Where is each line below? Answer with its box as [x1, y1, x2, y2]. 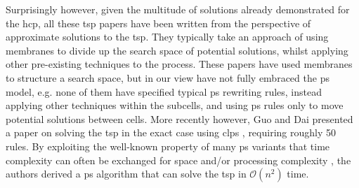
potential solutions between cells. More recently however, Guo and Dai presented [6, 111, 353, 126]
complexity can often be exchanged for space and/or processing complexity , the [6, 152, 351, 167]
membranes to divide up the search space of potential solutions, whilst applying [6, 43, 348, 57]
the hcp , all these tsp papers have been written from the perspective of [6, 15, 311, 30]
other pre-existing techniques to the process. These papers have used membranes [6, 57, 353, 71]
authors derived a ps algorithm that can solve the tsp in [6, 166, 247, 181]
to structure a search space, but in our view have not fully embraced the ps [6, 70, 329, 85]
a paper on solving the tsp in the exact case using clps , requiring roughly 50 [6, 125, 336, 140]
